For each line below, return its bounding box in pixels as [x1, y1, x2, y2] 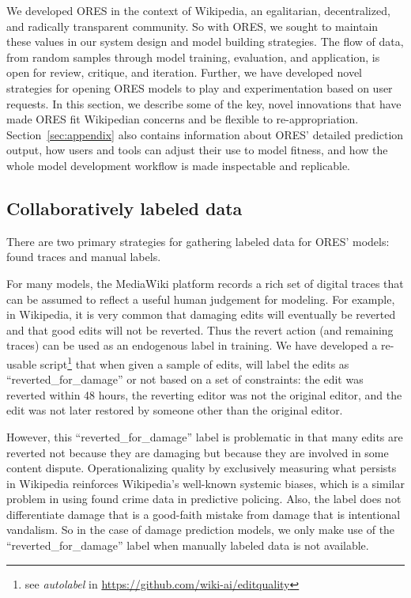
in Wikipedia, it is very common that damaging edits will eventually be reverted [6, 306, 396, 323]
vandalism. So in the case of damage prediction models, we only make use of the [6, 521, 395, 538]
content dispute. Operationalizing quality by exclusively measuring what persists [6, 460, 397, 476]
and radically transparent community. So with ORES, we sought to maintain [6, 17, 379, 34]
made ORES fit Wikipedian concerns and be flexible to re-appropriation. [6, 111, 359, 127]
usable [6, 355, 37, 372]
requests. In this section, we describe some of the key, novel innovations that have [6, 95, 402, 112]
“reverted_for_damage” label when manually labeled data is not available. [6, 537, 369, 554]
